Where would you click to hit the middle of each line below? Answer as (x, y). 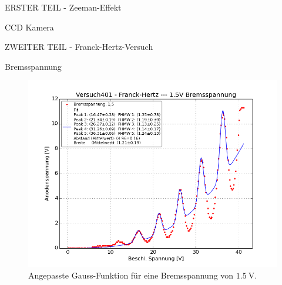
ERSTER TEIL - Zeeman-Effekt (63, 7)
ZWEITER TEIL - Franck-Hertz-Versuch (79, 47)
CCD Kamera (29, 27)
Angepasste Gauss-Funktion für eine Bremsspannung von (131, 275)
